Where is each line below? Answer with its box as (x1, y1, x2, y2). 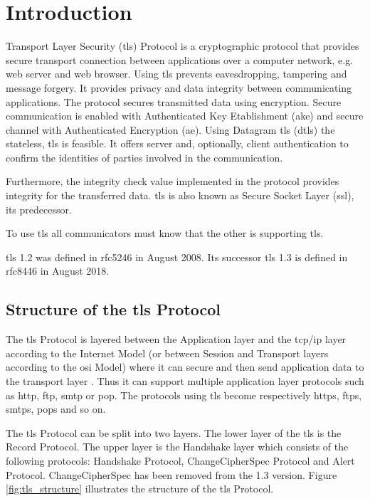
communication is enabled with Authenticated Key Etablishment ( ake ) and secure (6, 108, 364, 123)
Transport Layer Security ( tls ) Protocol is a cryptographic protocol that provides (6, 38, 359, 53)
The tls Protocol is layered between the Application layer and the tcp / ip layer (6, 332, 347, 347)
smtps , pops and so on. (6, 401, 106, 416)
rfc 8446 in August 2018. (6, 263, 110, 278)
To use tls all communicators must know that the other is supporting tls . (6, 226, 324, 241)
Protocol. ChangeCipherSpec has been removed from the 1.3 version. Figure (6, 467, 337, 482)
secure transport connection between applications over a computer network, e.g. (6, 52, 354, 67)
